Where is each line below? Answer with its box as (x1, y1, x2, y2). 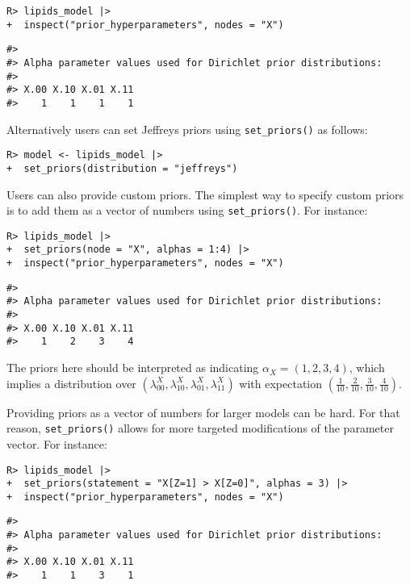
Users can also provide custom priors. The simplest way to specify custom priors (6, 186, 404, 203)
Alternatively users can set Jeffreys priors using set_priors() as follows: (6, 120, 368, 137)
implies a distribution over (6, 374, 136, 391)
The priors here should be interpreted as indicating (6, 359, 259, 376)
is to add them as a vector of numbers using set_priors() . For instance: (6, 202, 368, 219)
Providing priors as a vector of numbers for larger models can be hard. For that (6, 403, 400, 420)
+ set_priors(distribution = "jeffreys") (6, 162, 238, 174)
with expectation (239, 374, 323, 391)
